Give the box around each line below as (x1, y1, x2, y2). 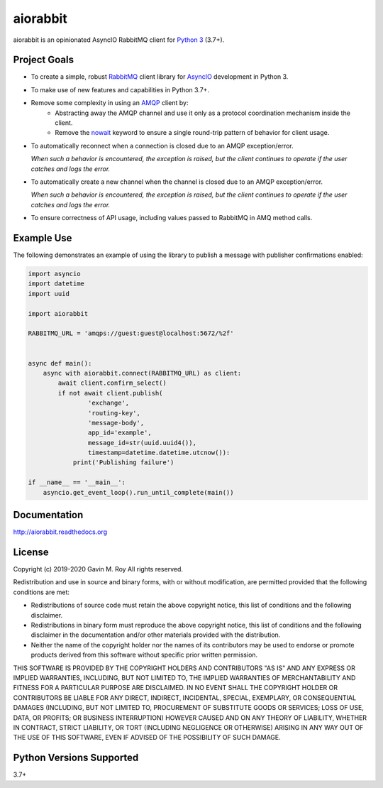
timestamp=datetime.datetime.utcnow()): (87, 449, 231, 457)
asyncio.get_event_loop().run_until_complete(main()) (43, 488, 234, 496)
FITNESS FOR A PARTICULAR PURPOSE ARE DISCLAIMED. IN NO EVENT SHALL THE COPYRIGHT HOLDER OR (13, 684, 338, 692)
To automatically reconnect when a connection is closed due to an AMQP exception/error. (30, 141, 294, 150)
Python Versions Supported (13, 752, 139, 764)
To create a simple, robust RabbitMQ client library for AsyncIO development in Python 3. (30, 72, 289, 81)
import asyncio (28, 270, 81, 278)
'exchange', (87, 399, 130, 407)
